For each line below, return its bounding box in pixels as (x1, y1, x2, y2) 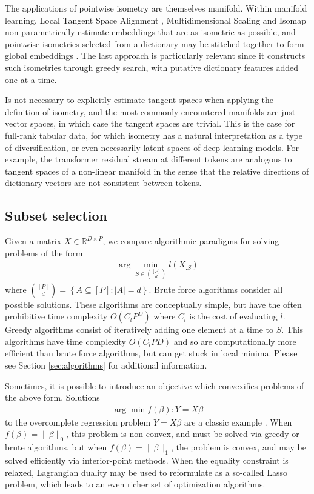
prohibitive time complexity (5, 310, 108, 322)
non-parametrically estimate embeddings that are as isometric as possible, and (5, 25, 296, 38)
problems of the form (5, 246, 83, 259)
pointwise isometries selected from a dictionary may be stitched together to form (5, 37, 304, 50)
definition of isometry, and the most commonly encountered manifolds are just (5, 105, 296, 118)
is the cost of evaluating (189, 310, 278, 322)
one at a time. (5, 73, 57, 85)
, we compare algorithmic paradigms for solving (102, 235, 279, 247)
